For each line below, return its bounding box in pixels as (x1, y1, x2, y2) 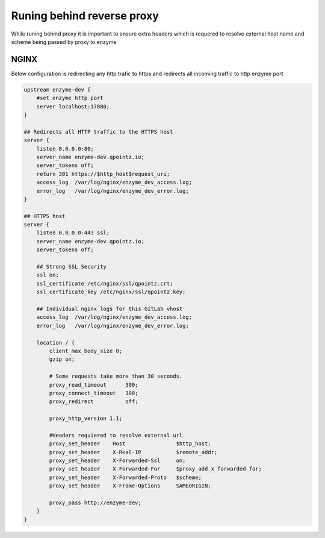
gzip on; (49, 356, 75, 363)
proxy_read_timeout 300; (49, 381, 138, 388)
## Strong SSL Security (36, 263, 107, 271)
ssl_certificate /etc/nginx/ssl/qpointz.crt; (36, 280, 173, 287)
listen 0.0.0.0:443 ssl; (36, 230, 110, 236)
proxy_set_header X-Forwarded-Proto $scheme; (49, 474, 202, 481)
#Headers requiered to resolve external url (49, 431, 183, 439)
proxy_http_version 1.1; (49, 415, 123, 422)
